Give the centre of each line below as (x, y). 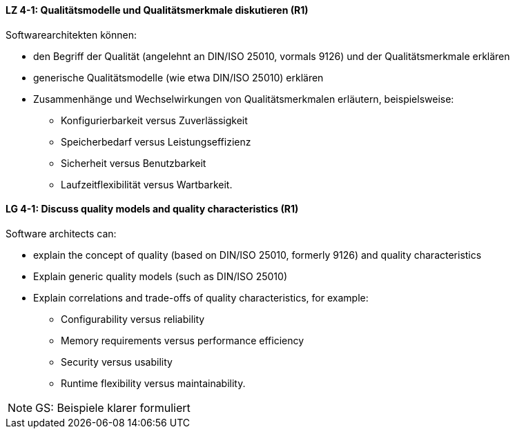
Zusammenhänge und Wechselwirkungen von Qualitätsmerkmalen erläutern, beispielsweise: (244, 99)
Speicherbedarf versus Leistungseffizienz (156, 141)
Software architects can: (61, 233)
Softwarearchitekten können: (71, 34)
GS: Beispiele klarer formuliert (113, 407)
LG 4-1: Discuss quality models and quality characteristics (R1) (152, 209)
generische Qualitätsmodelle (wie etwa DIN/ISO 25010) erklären (178, 77)
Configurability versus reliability (133, 319)
